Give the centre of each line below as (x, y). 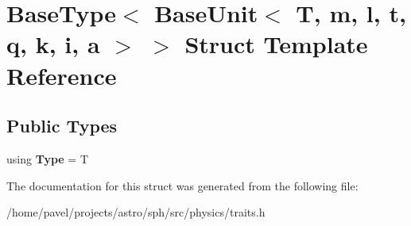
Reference (62, 75)
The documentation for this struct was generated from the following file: (182, 185)
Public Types (62, 126)
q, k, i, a (53, 44)
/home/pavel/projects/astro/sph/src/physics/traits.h (136, 212)
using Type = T (47, 158)
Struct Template (276, 44)
